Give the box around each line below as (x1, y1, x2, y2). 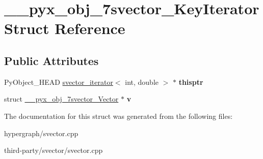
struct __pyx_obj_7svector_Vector (4, 93, 119, 104)
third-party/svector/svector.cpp (4, 145, 103, 155)
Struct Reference (4, 18, 125, 39)
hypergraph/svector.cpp (4, 128, 78, 138)
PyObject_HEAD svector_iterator (4, 76, 113, 87)
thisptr (178, 76, 203, 87)
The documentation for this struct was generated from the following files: (4, 110, 233, 121)
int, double (125, 76, 159, 87)
